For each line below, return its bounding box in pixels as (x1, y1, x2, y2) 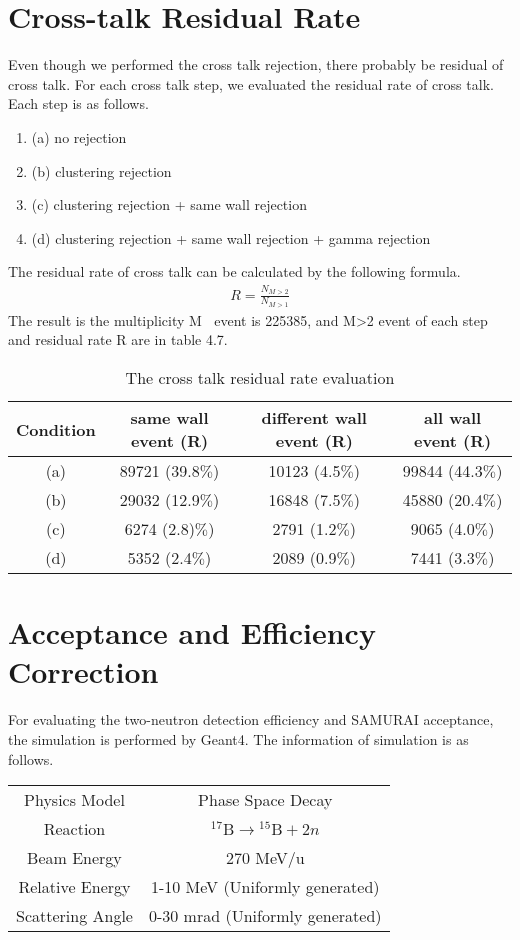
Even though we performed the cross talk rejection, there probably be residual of (8, 54, 504, 75)
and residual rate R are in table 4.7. (8, 329, 228, 350)
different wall (261, 406, 367, 430)
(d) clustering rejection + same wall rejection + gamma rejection (31, 227, 431, 248)
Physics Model (24, 788, 125, 812)
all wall (423, 406, 482, 430)
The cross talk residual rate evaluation (125, 366, 395, 390)
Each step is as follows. (8, 93, 149, 114)
